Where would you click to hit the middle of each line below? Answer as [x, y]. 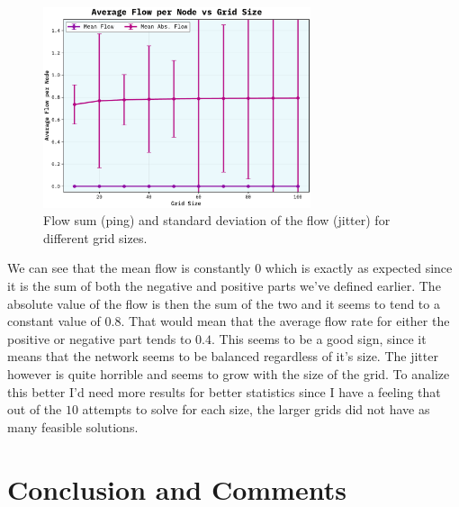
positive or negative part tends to [99, 338]
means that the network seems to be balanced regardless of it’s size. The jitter [223, 356]
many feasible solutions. [73, 426]
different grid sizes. [95, 237]
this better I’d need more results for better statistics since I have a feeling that [224, 391]
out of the [35, 409]
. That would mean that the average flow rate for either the [285, 321]
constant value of [54, 321]
